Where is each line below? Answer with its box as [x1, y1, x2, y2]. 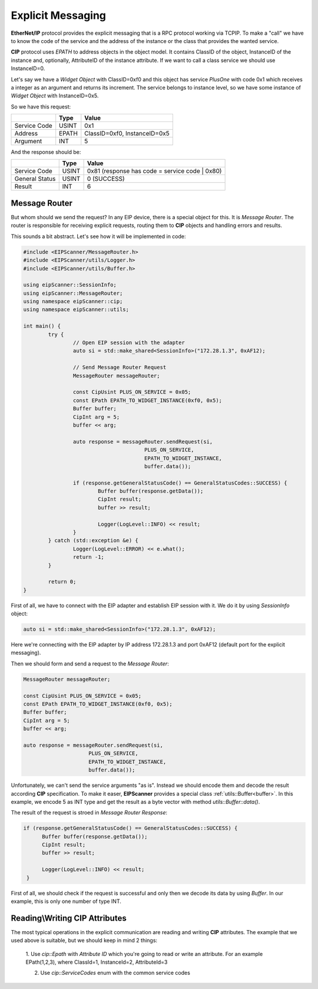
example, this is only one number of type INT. [11, 898, 122, 905]
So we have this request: [11, 103, 71, 110]
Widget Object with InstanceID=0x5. [11, 92, 99, 100]
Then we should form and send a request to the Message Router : [11, 660, 169, 667]
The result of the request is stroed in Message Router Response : [11, 809, 168, 816]
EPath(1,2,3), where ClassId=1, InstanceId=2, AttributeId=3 [25, 958, 168, 966]
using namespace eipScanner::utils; [23, 306, 130, 313]
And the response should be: [11, 149, 81, 156]
